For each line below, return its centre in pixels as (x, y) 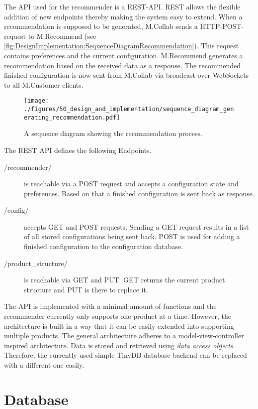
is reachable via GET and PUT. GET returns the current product (125, 280)
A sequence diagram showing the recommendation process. (113, 133)
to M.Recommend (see (62, 36)
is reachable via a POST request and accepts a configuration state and (131, 184)
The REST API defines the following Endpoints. (78, 150)
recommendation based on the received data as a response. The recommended (123, 65)
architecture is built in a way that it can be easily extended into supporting (119, 326)
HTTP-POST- (222, 26)
